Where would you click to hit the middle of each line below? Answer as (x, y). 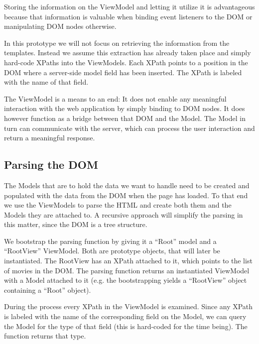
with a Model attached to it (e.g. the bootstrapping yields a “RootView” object (126, 280)
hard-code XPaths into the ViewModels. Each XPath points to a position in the (126, 62)
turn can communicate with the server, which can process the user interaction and (129, 128)
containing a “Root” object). (48, 289)
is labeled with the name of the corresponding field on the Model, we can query (125, 316)
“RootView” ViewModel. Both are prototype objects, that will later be (112, 251)
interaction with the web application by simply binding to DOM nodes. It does (125, 108)
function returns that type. (45, 336)
